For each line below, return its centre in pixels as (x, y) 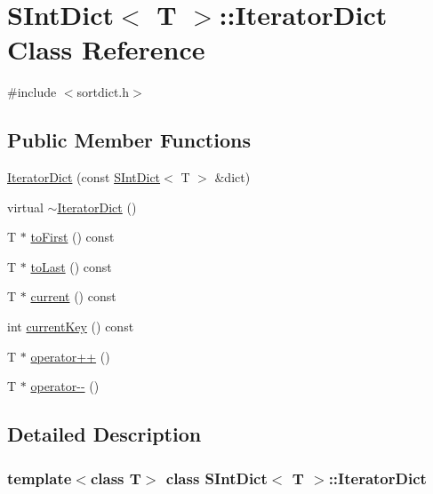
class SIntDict (216, 478)
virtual (25, 207)
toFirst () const (72, 237)
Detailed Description (104, 434)
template (40, 478)
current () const (73, 296)
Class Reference (106, 49)
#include (32, 92)
